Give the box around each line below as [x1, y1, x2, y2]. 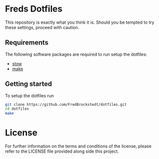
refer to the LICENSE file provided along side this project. [5, 148, 119, 154]
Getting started [5, 80, 52, 88]
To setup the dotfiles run [5, 93, 54, 99]
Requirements [5, 39, 48, 47]
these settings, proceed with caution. [5, 24, 79, 30]
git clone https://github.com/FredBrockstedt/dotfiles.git [5, 102, 127, 107]
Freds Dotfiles [5, 3, 63, 14]
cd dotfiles [5, 106, 29, 112]
